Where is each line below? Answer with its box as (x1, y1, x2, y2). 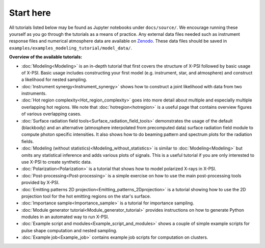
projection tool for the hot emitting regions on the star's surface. (21, 193, 151, 199)
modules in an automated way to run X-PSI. (21, 214, 109, 220)
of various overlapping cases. (21, 111, 81, 117)
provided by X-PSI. (21, 179, 60, 186)
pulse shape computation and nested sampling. (21, 227, 117, 233)
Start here (9, 7, 51, 18)
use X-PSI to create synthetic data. (21, 159, 92, 165)
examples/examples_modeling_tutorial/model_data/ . (9, 45, 132, 51)
